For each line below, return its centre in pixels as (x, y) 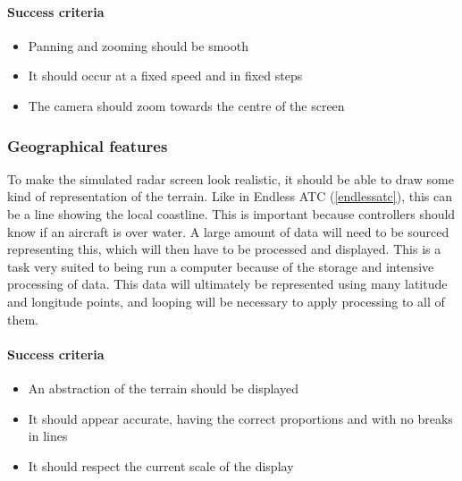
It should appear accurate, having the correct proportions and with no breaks (240, 418)
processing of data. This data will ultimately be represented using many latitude (227, 284)
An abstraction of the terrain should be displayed (163, 388)
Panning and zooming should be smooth (138, 45)
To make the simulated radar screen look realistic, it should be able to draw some (231, 178)
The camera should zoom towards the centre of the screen (186, 105)
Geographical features (88, 145)
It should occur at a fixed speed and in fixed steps (165, 76)
